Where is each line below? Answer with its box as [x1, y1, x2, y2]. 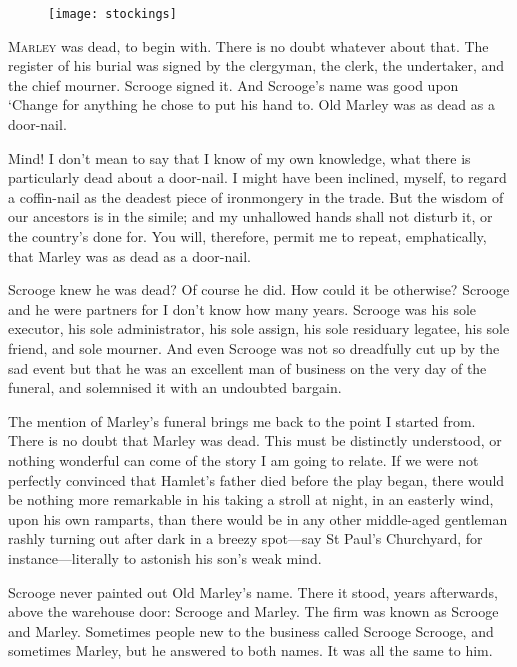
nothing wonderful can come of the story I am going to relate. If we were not [8, 449, 479, 470]
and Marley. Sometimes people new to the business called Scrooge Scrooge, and [8, 620, 494, 641]
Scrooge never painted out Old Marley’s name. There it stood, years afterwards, [8, 581, 498, 602]
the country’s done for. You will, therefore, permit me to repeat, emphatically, [8, 226, 487, 246]
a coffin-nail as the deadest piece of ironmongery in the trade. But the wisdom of [8, 186, 504, 207]
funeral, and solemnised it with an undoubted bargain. [8, 377, 342, 398]
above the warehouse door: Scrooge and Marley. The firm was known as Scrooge [8, 601, 499, 622]
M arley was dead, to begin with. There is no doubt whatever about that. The [8, 35, 489, 56]
